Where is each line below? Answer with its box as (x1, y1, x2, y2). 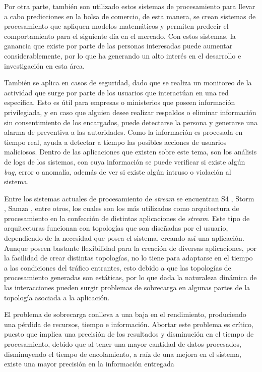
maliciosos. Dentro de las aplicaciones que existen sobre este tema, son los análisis (4, 146, 257, 157)
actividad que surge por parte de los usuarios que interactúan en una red (4, 87, 229, 97)
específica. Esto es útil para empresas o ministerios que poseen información (4, 97, 235, 108)
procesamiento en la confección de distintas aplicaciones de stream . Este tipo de (4, 212, 250, 223)
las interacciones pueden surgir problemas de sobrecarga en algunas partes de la (4, 282, 250, 293)
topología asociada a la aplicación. (4, 292, 110, 302)
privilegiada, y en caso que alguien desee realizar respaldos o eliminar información (4, 107, 256, 117)
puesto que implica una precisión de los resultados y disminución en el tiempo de (4, 329, 254, 339)
